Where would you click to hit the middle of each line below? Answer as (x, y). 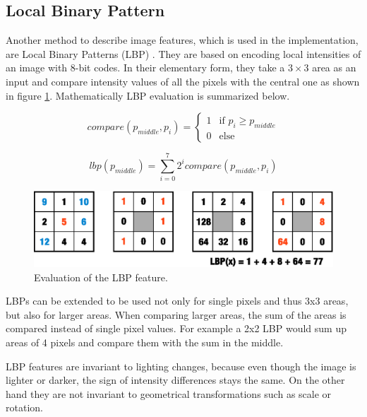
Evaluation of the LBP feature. (101, 277)
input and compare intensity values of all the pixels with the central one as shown (183, 81)
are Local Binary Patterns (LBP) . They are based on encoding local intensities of (183, 53)
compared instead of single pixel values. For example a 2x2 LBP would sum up (176, 328)
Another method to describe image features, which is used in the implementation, (182, 40)
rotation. (24, 407)
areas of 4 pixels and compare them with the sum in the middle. (145, 342)
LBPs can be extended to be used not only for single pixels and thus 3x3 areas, (177, 301)
